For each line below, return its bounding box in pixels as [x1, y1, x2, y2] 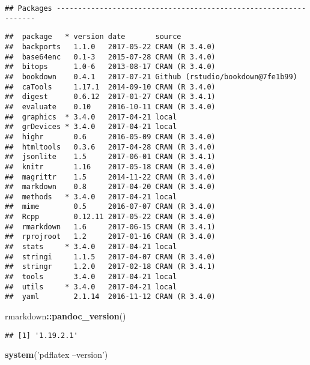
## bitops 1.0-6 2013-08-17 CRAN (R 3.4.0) [5, 62, 216, 71]
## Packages [5, 4, 52, 13]
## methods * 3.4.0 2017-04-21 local [5, 192, 177, 201]
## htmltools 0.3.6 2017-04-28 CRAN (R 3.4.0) [5, 142, 216, 151]
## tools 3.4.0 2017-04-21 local [5, 273, 177, 282]
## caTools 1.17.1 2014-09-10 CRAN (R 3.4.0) [5, 82, 216, 91]
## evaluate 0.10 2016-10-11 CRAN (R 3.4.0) [5, 102, 216, 111]
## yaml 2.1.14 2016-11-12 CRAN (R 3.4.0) [5, 292, 216, 301]
